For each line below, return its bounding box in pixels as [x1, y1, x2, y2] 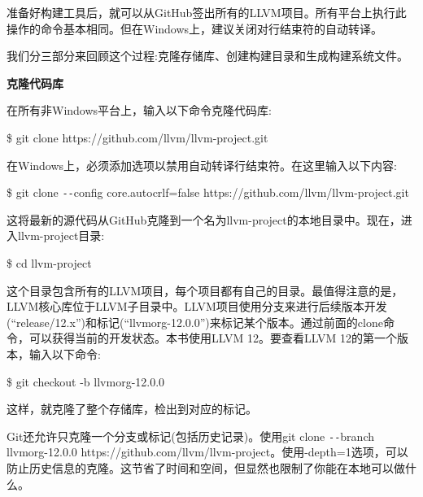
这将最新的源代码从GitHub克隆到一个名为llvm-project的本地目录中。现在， [7, 211, 401, 228]
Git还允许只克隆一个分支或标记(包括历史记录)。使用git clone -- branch [7, 427, 374, 444]
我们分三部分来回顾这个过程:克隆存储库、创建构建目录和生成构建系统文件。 [7, 47, 408, 64]
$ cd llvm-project [7, 255, 92, 271]
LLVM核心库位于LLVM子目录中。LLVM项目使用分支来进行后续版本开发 [7, 298, 387, 315]
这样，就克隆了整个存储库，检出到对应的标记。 [7, 400, 257, 417]
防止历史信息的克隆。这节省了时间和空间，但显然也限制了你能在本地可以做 [7, 460, 405, 476]
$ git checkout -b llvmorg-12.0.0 [7, 373, 165, 390]
